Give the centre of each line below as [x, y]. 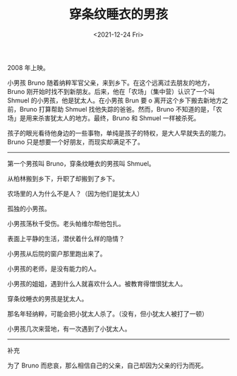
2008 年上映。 [28, 67]
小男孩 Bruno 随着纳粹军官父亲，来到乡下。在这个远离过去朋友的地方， [110, 83]
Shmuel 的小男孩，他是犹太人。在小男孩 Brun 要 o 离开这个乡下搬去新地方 [115, 100]
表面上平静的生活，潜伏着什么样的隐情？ [66, 238]
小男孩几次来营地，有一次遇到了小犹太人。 [69, 329]
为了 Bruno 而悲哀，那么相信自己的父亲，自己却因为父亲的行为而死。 [108, 365]
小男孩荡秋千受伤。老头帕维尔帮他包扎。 [66, 223]
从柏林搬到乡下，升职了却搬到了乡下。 [63, 178]
